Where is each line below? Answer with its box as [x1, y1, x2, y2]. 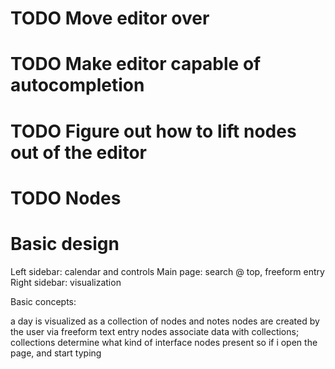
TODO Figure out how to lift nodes [10, 120, 297, 142]
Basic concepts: [10, 295, 77, 307]
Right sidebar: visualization [10, 276, 122, 288]
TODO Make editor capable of [10, 53, 262, 76]
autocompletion [10, 74, 145, 97]
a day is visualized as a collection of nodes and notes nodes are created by [10, 315, 320, 327]
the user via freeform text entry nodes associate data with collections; [10, 325, 300, 337]
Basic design [10, 232, 120, 255]
